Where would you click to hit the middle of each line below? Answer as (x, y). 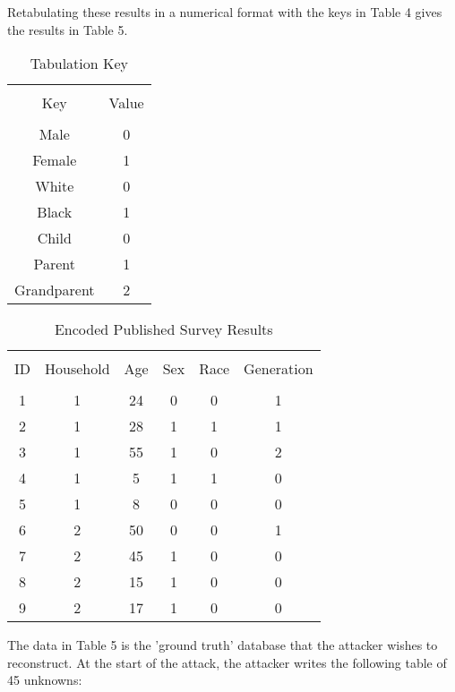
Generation (279, 369)
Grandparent (55, 290)
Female (55, 160)
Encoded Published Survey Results (163, 329)
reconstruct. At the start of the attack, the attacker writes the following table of (227, 662)
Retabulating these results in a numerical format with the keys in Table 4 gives (225, 12)
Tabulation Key (79, 64)
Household (77, 369)
